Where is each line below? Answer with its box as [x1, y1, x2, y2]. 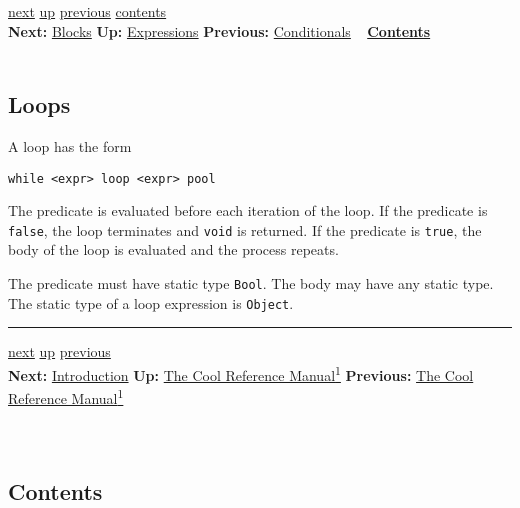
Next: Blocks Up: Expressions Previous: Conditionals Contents [8, 20, 431, 41]
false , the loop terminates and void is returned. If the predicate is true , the [8, 219, 482, 240]
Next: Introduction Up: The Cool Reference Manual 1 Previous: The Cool [8, 361, 474, 385]
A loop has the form [8, 135, 132, 156]
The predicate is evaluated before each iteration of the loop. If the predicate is [8, 200, 488, 221]
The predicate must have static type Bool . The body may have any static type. [8, 273, 494, 294]
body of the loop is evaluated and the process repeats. [8, 239, 339, 260]
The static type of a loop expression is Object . [8, 292, 294, 313]
